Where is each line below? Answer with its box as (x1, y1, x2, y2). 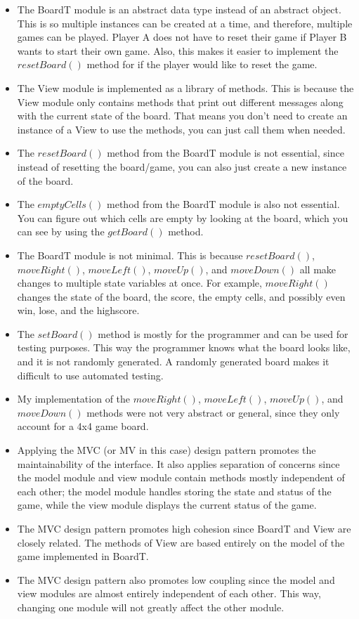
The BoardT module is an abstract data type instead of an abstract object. (17, 2, 341, 16)
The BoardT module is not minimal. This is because (17, 247, 243, 262)
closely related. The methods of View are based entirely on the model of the (17, 535, 345, 549)
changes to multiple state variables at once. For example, (17, 275, 262, 290)
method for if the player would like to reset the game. (86, 57, 318, 72)
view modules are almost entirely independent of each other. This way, (17, 586, 321, 601)
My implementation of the (17, 391, 131, 406)
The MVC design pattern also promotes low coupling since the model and (17, 572, 335, 587)
